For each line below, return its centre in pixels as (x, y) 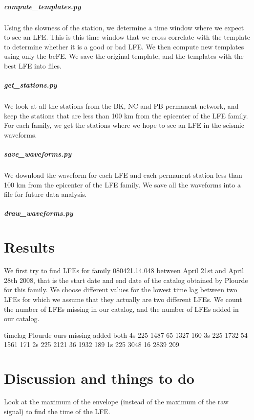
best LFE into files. (33, 65)
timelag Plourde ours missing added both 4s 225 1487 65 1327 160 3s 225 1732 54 (126, 335)
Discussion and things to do (99, 378)
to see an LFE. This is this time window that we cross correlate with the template (127, 37)
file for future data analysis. (45, 194)
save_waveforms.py (38, 154)
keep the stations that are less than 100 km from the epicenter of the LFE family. (126, 115)
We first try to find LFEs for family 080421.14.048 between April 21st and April (124, 270)
